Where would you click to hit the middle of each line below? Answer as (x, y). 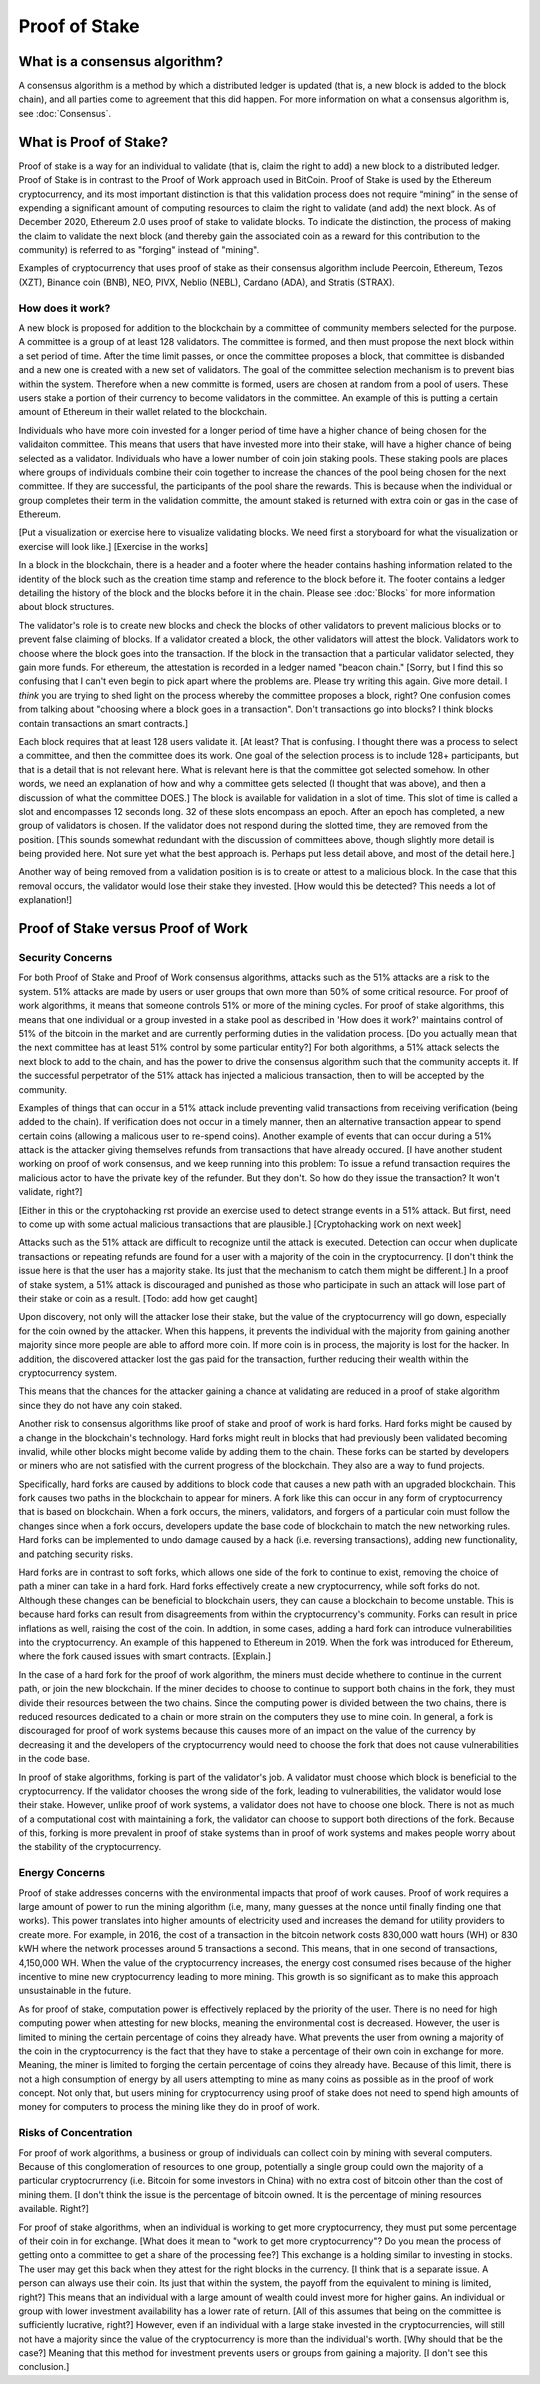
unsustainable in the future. (75, 1991)
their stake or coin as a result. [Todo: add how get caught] (138, 1298)
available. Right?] (54, 2209)
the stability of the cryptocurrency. (90, 1847)
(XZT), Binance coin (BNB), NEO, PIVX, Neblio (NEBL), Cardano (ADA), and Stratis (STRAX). (206, 282)
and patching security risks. (76, 1554)
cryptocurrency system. (68, 1372)
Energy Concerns (62, 1873)
